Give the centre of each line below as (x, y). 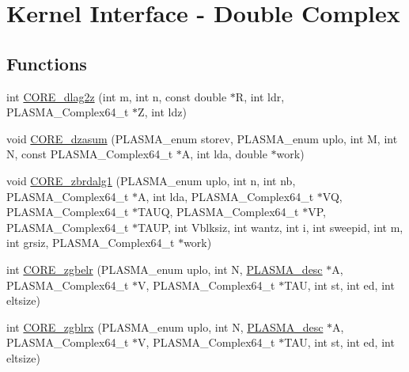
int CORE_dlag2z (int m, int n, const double (117, 96)
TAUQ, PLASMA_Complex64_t (218, 212)
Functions (47, 63)
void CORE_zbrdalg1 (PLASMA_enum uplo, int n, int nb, (151, 180)
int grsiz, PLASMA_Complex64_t (91, 243)
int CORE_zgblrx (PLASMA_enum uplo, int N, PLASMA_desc (165, 326)
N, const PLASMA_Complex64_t (90, 154)
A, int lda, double (224, 154)
